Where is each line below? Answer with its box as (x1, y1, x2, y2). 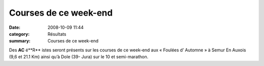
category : (9, 31, 30, 37)
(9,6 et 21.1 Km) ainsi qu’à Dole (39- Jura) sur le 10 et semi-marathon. (9, 54, 149, 60)
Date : (9, 24, 21, 30)
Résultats (47, 31, 66, 37)
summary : (9, 38, 31, 44)
